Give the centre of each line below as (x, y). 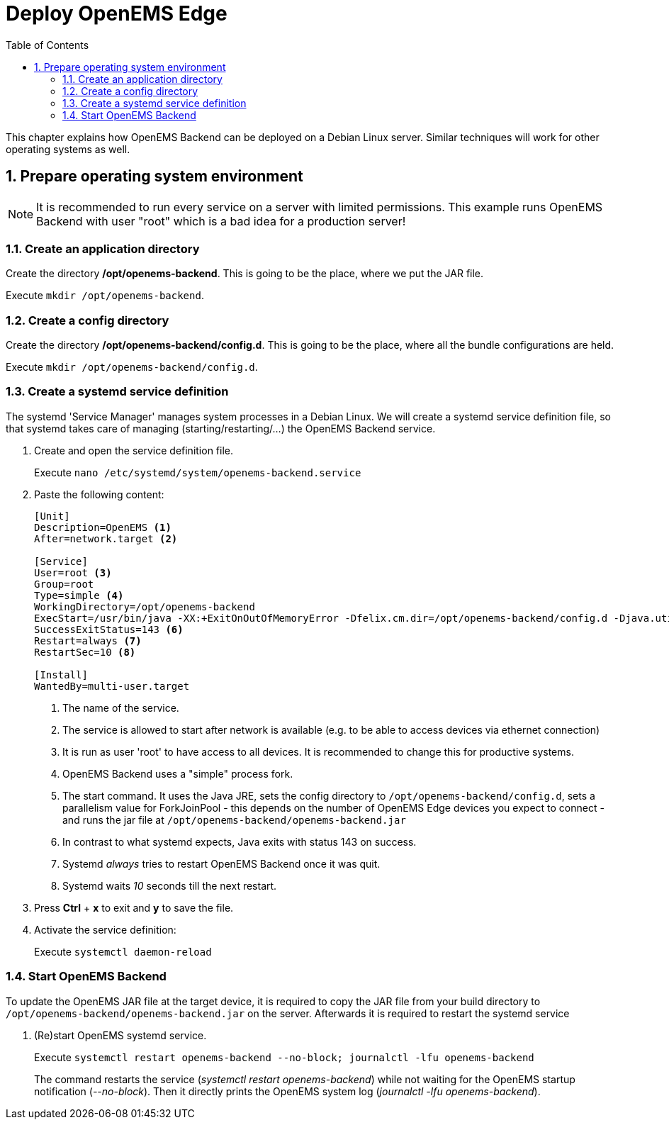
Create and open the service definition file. (134, 450)
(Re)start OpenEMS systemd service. (120, 1035)
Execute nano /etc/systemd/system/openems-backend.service (198, 472)
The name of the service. (121, 707)
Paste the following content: (99, 494)
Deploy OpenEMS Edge (117, 13)
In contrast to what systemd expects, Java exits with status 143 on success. (240, 841)
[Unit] (52, 516)
